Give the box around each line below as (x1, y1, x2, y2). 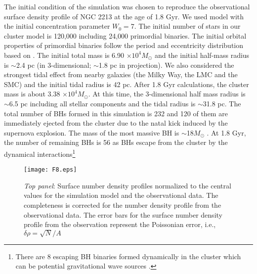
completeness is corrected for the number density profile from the (24, 200, 221, 210)
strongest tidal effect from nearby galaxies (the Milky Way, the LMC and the (4, 69, 238, 80)
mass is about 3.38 (4, 89, 60, 99)
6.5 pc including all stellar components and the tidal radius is (9, 98, 196, 108)
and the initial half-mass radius (154, 49, 250, 60)
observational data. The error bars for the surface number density (24, 209, 222, 220)
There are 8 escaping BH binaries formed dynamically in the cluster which (15, 251, 241, 261)
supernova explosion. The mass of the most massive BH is (4, 127, 179, 137)
